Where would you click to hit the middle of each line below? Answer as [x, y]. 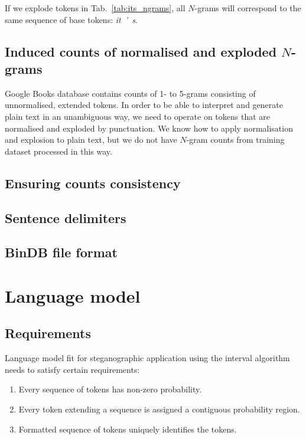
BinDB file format [61, 252]
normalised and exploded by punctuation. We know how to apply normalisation [149, 128]
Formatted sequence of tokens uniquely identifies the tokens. [128, 429]
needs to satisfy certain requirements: [72, 369]
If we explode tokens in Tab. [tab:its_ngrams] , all [95, 8]
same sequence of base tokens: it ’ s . [71, 19]
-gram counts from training [235, 140]
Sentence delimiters [66, 217]
